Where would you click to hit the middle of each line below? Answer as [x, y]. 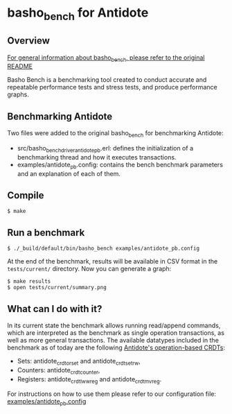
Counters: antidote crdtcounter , [59, 371]
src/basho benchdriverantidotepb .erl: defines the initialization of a [105, 149]
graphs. [18, 94]
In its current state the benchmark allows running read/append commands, [114, 326]
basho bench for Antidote [78, 14]
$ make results [29, 282]
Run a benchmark [46, 233]
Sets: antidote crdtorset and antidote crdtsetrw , [79, 362]
